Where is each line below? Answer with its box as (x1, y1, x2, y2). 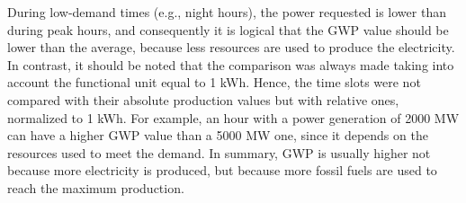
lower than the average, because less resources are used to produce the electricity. (7, 38, 455, 57)
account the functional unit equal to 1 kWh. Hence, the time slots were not (7, 73, 421, 92)
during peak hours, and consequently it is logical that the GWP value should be (7, 20, 449, 39)
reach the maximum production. (7, 178, 184, 197)
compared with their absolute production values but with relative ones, (7, 90, 399, 109)
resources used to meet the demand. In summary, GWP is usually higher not (7, 143, 431, 162)
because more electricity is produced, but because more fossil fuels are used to (7, 161, 437, 180)
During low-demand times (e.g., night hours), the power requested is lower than (7, 3, 446, 21)
